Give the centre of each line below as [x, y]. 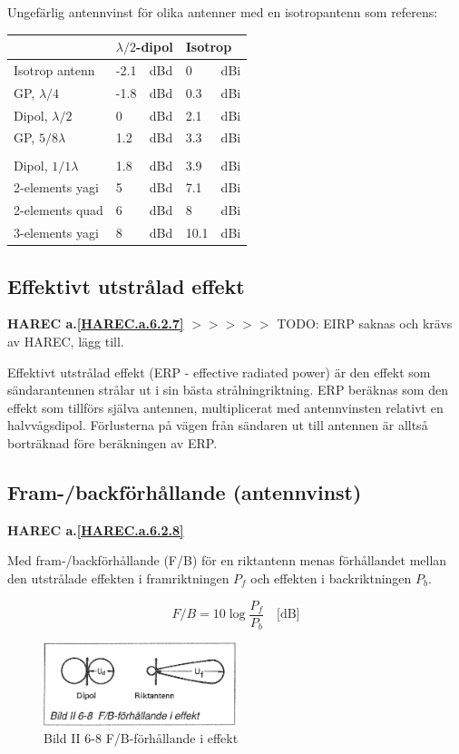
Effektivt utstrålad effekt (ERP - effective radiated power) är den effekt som [219, 372]
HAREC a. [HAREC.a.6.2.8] [96, 529]
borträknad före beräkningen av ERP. [112, 442]
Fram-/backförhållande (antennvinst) [185, 491]
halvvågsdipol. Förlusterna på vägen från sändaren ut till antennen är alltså [218, 425]
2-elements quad [59, 210]
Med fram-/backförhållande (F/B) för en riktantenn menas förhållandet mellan [227, 560]
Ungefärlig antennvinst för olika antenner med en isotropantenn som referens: [223, 12]
